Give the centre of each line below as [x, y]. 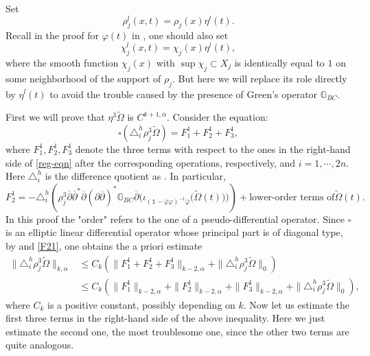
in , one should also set [180, 35]
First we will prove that [55, 117]
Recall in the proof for [53, 35]
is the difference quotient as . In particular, [135, 176]
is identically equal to [279, 62]
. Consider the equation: [218, 117]
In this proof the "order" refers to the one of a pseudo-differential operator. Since [175, 218]
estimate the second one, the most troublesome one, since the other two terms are [177, 331]
